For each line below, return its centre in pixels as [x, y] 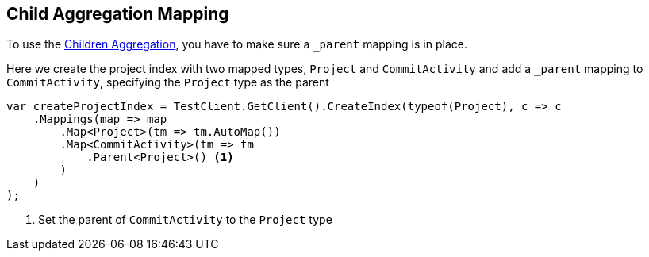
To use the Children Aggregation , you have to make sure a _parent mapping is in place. [237, 44]
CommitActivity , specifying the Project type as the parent [168, 82]
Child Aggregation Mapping [118, 14]
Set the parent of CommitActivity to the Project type [185, 220]
